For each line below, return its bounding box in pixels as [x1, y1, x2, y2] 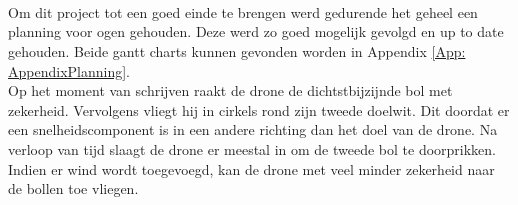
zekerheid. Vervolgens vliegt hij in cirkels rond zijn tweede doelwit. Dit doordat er [8, 99, 510, 120]
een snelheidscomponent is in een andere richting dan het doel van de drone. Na [8, 119, 498, 140]
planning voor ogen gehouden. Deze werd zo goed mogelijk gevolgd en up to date [8, 21, 504, 42]
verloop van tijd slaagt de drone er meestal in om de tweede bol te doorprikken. [8, 138, 496, 159]
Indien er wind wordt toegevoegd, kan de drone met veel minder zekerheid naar [8, 158, 495, 179]
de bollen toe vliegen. [8, 178, 139, 199]
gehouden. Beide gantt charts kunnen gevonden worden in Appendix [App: [8, 40, 466, 61]
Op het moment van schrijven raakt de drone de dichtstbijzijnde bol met [8, 80, 453, 101]
